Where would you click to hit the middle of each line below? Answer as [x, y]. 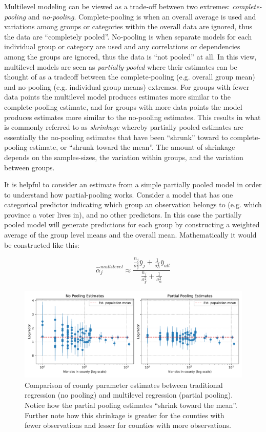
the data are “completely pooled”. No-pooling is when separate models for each [128, 36]
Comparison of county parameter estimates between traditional [124, 385]
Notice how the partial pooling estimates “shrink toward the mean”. [131, 405]
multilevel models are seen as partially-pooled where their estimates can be [121, 66]
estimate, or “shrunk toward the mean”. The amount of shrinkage [132, 147]
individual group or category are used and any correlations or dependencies [122, 46]
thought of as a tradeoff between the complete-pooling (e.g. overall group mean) [130, 77]
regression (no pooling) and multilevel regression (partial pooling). [129, 395]
